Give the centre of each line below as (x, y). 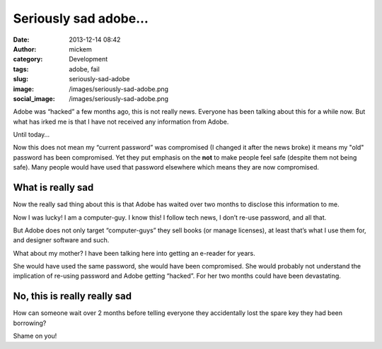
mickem (80, 49)
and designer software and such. (61, 240)
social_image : (34, 98)
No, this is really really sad (73, 296)
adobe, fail (85, 69)
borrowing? (30, 323)
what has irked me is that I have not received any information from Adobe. (121, 122)
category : (28, 59)
